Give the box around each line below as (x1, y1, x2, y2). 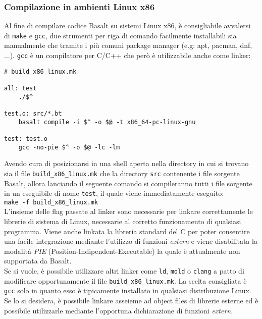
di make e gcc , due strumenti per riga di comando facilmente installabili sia (4, 30, 237, 40)
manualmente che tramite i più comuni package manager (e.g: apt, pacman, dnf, (4, 40, 252, 50)
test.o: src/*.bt (4, 110, 62, 117)
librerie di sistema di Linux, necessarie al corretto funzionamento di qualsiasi (4, 216, 241, 227)
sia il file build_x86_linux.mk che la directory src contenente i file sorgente (4, 168, 240, 178)
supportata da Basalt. (4, 255, 72, 266)
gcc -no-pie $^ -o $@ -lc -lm (18, 143, 120, 151)
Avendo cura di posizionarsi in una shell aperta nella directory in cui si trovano (4, 158, 249, 169)
